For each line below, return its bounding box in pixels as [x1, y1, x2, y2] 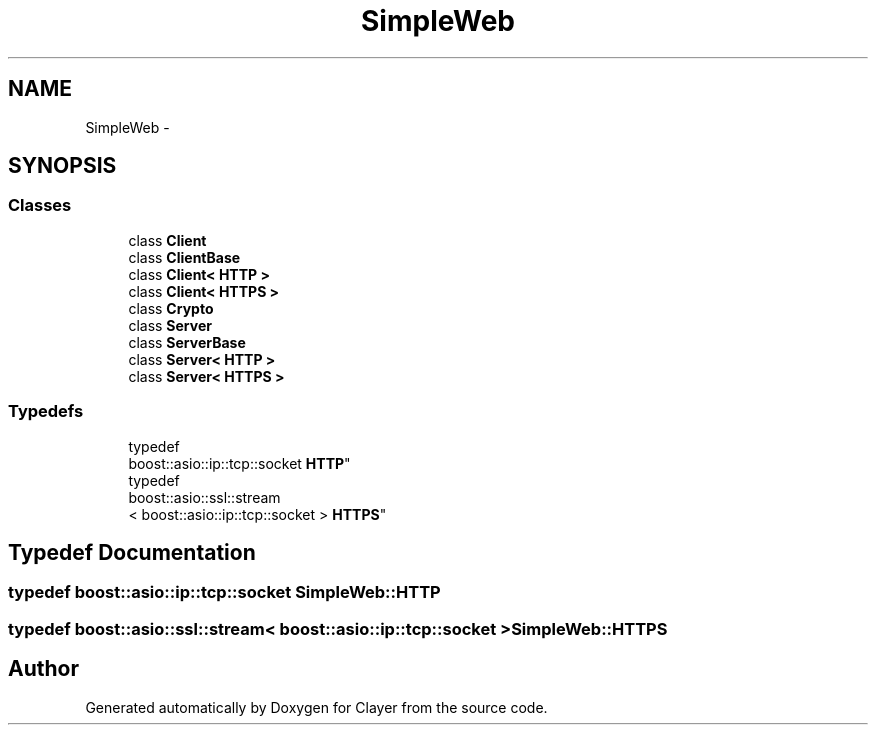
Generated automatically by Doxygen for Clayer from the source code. [85, 698, 548, 716]
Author [8, 656, 79, 682]
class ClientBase [128, 248, 241, 266]
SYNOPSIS [8, 153, 117, 179]
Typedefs [8, 401, 84, 422]
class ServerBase [128, 333, 246, 351]
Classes [8, 195, 72, 216]
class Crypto [128, 299, 214, 317]
